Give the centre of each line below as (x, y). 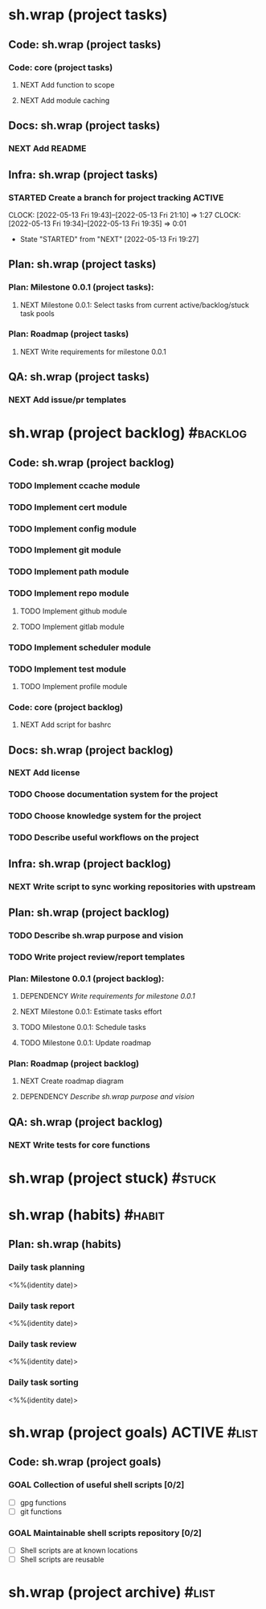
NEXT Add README (47, 149)
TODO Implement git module (65, 550)
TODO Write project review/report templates (97, 957)
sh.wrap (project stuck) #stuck (113, 1178)
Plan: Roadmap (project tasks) (69, 334)
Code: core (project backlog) (65, 707)
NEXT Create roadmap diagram (72, 1081)
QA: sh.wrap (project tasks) (79, 377)
